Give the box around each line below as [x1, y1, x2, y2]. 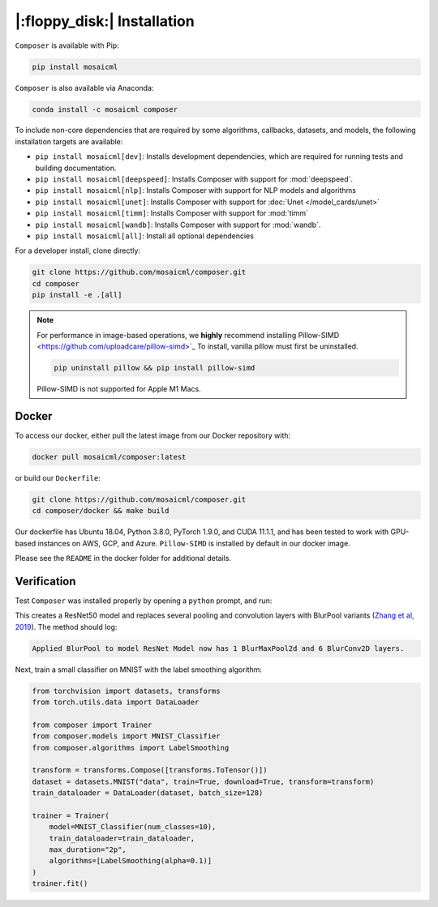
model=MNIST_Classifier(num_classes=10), [49, 823, 217, 832]
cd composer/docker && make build [32, 507, 170, 516]
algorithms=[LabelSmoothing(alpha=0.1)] [49, 856, 213, 866]
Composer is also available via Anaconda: [15, 83, 154, 92]
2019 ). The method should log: [15, 622, 118, 631]
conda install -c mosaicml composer [32, 105, 178, 113]
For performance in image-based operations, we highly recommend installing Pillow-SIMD [36, 330, 340, 340]
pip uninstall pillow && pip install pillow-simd [54, 363, 255, 372]
